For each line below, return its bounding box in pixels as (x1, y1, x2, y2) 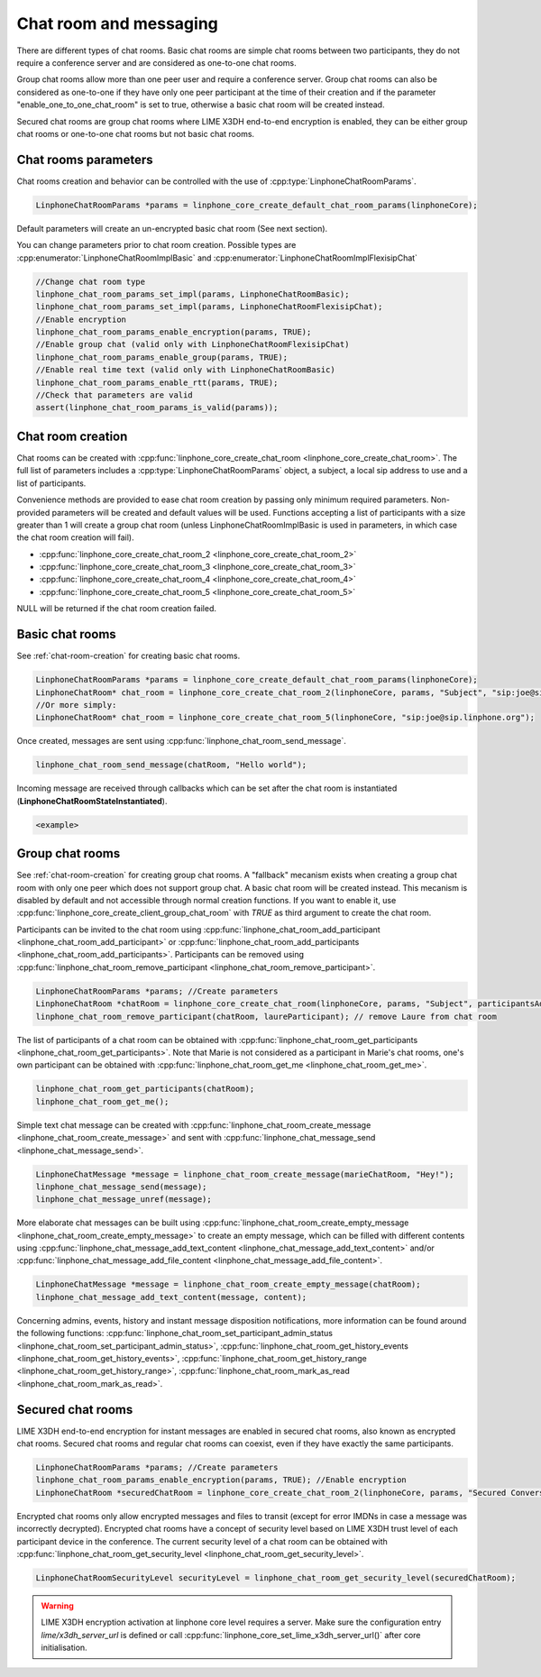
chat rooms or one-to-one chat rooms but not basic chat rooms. (16, 128, 255, 139)
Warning (41, 1600, 74, 1611)
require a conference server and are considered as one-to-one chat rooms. (16, 57, 297, 68)
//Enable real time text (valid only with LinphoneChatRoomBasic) (35, 365, 335, 375)
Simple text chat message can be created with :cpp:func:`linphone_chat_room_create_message (16, 1119, 371, 1131)
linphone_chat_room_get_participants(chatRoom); (35, 1084, 255, 1095)
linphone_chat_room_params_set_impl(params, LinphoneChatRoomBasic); (35, 289, 350, 299)
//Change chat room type (35, 276, 146, 287)
